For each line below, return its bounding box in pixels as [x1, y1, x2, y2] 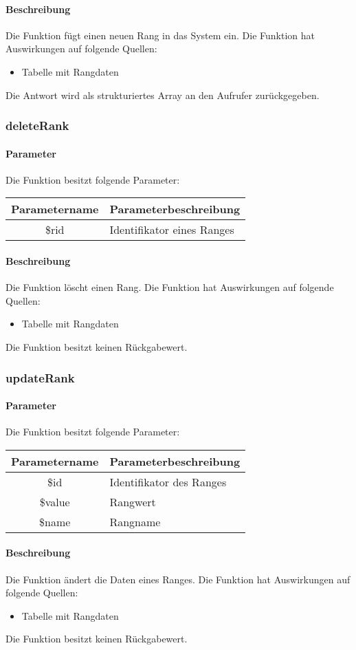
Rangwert [109, 493, 156, 510]
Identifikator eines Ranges [109, 221, 234, 238]
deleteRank [5, 117, 69, 134]
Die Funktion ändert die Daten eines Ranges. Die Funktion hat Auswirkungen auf [5, 572, 351, 586]
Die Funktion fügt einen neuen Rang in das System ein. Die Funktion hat [5, 28, 315, 42]
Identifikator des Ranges [109, 473, 227, 490]
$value [39, 493, 70, 510]
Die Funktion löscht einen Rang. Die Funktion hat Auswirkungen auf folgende [5, 280, 334, 294]
